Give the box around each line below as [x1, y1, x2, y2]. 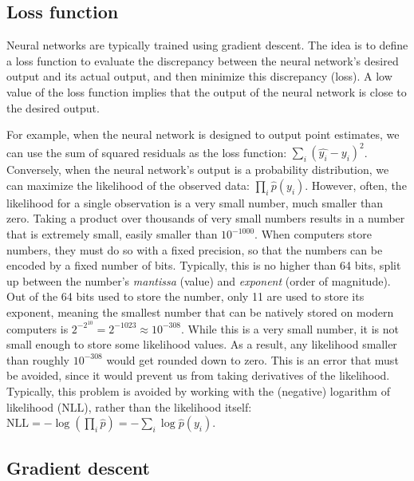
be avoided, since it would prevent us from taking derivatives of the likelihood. [6, 367, 390, 384]
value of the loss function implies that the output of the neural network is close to [6, 83, 407, 100]
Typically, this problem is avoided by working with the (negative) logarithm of [6, 383, 390, 400]
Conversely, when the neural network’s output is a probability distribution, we [6, 161, 389, 178]
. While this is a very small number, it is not [181, 320, 400, 337]
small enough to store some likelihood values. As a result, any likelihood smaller [6, 336, 397, 353]
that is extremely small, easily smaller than [6, 226, 218, 242]
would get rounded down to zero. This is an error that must [106, 351, 399, 368]
